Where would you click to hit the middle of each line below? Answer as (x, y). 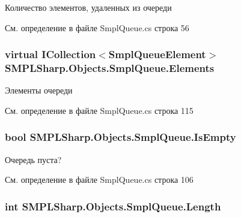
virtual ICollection (50, 54)
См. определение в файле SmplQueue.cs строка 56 (97, 27)
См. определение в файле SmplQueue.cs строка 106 (99, 180)
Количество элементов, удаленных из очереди (88, 7)
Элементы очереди (39, 90)
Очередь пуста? (33, 159)
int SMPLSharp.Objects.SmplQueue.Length (113, 206)
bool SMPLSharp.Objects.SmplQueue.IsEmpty (120, 137)
